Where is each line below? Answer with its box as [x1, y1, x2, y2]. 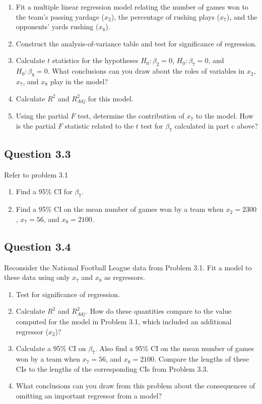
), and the [226, 11, 257, 22]
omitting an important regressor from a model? [16, 390, 162, 400]
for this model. [88, 93, 134, 103]
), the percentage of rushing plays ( [111, 11, 220, 22]
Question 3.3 [4, 146, 71, 161]
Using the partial [16, 110, 69, 121]
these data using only [4, 272, 70, 282]
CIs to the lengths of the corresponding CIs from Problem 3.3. [16, 363, 209, 374]
